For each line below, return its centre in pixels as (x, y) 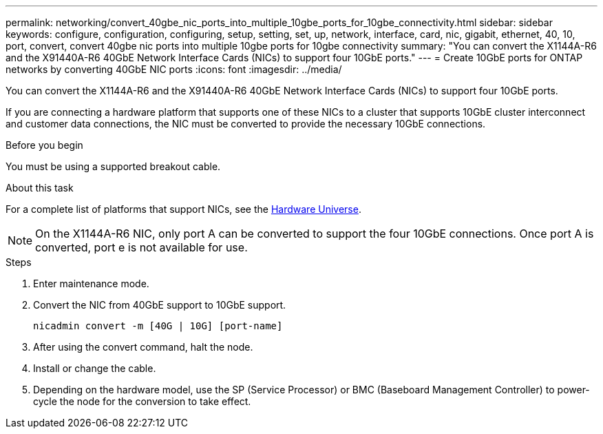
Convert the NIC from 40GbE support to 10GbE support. (160, 305)
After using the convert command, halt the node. (143, 347)
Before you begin (44, 145)
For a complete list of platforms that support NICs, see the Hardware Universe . (183, 209)
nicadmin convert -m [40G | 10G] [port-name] (158, 326)
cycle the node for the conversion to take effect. (142, 401)
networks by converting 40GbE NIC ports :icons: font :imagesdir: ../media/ (174, 69)
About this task (40, 188)
